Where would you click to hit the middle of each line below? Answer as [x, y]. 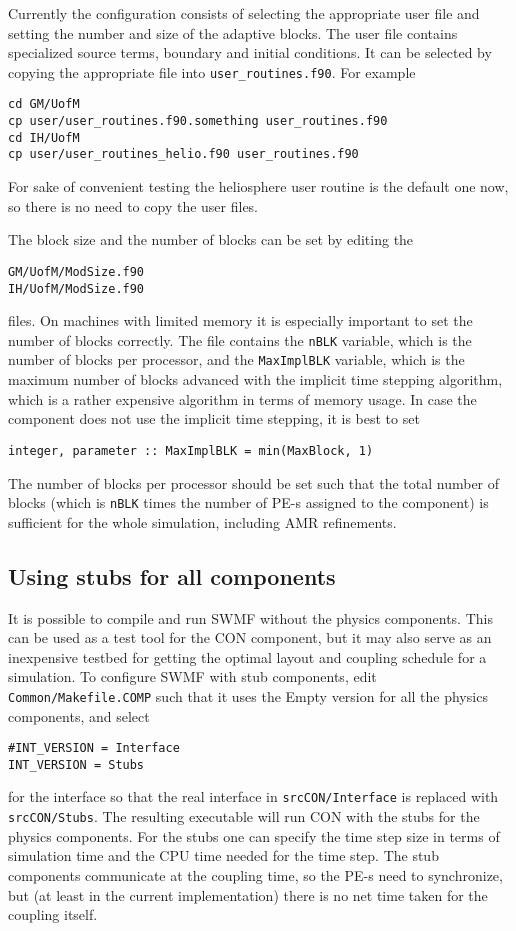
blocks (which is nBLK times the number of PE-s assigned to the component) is [248, 502]
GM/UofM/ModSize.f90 [76, 271]
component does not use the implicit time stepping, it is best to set [214, 418]
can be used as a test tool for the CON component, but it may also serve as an [250, 637]
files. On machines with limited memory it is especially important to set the [240, 320]
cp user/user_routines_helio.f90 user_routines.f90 [183, 154]
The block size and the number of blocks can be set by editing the [211, 239]
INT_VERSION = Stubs [76, 764]
